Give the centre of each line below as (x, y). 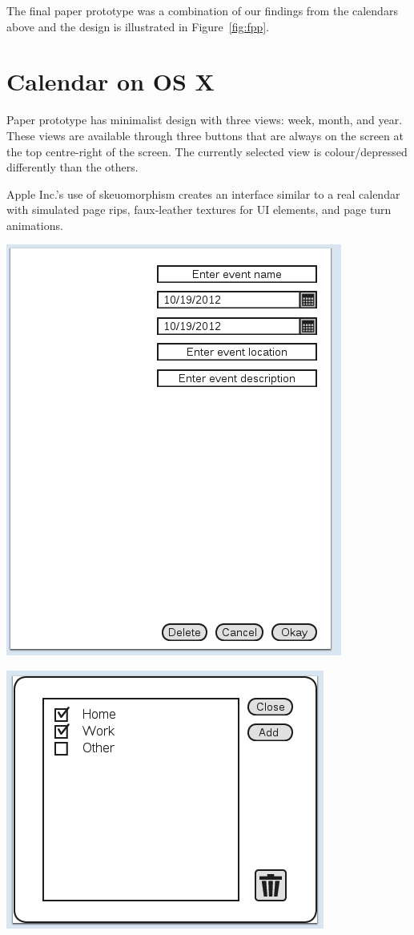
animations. (35, 225)
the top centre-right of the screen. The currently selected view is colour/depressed (207, 151)
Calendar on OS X (111, 81)
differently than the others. (72, 167)
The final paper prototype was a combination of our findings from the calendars (202, 10)
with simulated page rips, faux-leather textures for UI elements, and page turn (199, 210)
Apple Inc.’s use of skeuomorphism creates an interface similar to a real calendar (203, 193)
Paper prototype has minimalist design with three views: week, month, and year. (205, 120)
